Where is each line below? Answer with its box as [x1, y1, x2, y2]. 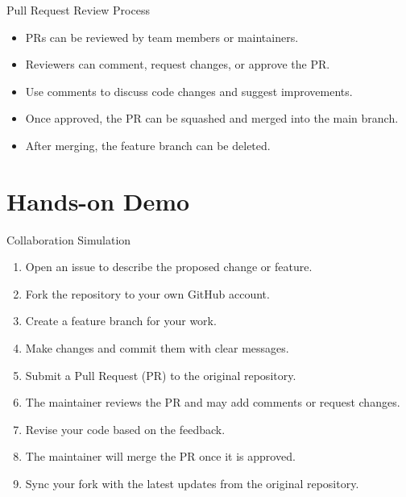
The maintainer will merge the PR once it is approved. [25, 448, 296, 465]
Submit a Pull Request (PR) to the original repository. [25, 366, 296, 383]
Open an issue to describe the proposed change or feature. [25, 258, 313, 275]
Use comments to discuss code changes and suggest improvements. [25, 82, 353, 99]
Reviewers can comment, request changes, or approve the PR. [25, 56, 330, 73]
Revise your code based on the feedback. [25, 420, 226, 437]
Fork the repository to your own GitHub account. [25, 285, 270, 302]
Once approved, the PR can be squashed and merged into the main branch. [25, 110, 399, 127]
